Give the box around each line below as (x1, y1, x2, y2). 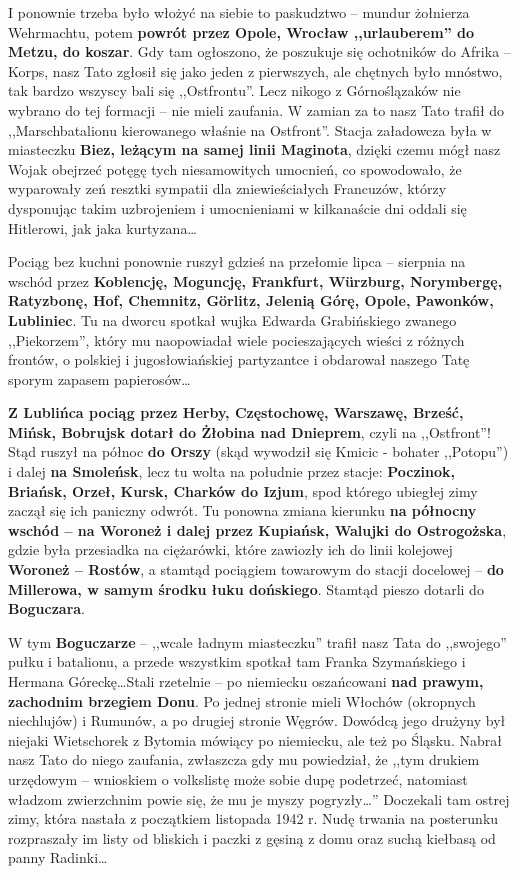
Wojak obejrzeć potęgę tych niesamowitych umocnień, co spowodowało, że (8, 158, 462, 179)
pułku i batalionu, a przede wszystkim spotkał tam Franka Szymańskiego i (8, 651, 466, 672)
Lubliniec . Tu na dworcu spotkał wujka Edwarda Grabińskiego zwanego (8, 309, 457, 330)
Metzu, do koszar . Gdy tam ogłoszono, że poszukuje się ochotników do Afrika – (8, 41, 511, 62)
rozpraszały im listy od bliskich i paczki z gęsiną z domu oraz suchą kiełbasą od (8, 827, 496, 848)
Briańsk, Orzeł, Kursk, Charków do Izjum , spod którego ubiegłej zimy (8, 480, 478, 501)
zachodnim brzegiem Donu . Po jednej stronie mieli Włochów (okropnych (8, 690, 476, 711)
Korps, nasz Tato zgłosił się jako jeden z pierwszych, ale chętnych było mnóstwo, (8, 60, 503, 81)
